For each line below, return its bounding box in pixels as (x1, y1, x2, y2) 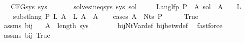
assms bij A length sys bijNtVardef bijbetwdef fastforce (3, 20, 223, 30)
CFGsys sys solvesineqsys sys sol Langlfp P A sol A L (10, 1, 241, 11)
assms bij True (3, 29, 50, 40)
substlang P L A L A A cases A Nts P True (13, 11, 198, 21)
